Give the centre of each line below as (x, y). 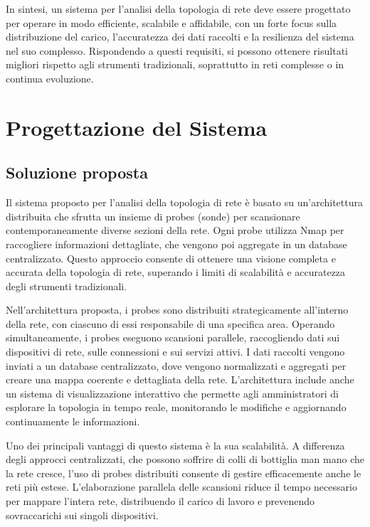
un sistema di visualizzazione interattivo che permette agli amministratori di (172, 393)
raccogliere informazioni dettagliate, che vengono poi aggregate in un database (176, 244)
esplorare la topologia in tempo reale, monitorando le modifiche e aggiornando (176, 407)
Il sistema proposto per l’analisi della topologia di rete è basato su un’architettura (184, 202)
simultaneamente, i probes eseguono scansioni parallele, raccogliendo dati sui (173, 337)
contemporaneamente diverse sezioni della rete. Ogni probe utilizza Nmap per (175, 230)
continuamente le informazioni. (73, 421)
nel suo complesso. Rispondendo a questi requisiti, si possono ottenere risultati (177, 50)
